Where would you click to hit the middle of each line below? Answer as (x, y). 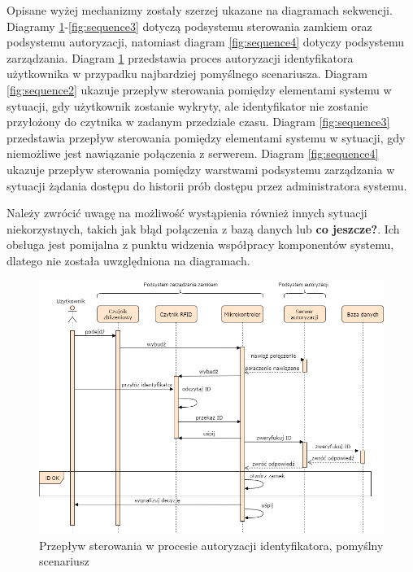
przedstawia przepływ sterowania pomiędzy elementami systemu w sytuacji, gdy (206, 137)
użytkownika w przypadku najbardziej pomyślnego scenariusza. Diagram (187, 74)
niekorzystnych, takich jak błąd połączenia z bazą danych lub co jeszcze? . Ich (203, 228)
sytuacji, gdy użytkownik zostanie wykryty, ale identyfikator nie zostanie (187, 105)
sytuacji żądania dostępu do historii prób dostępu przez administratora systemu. (207, 185)
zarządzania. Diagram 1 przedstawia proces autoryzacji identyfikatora (180, 57)
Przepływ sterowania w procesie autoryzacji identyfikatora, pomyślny (211, 545)
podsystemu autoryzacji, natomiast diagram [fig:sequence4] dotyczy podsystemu (206, 42)
